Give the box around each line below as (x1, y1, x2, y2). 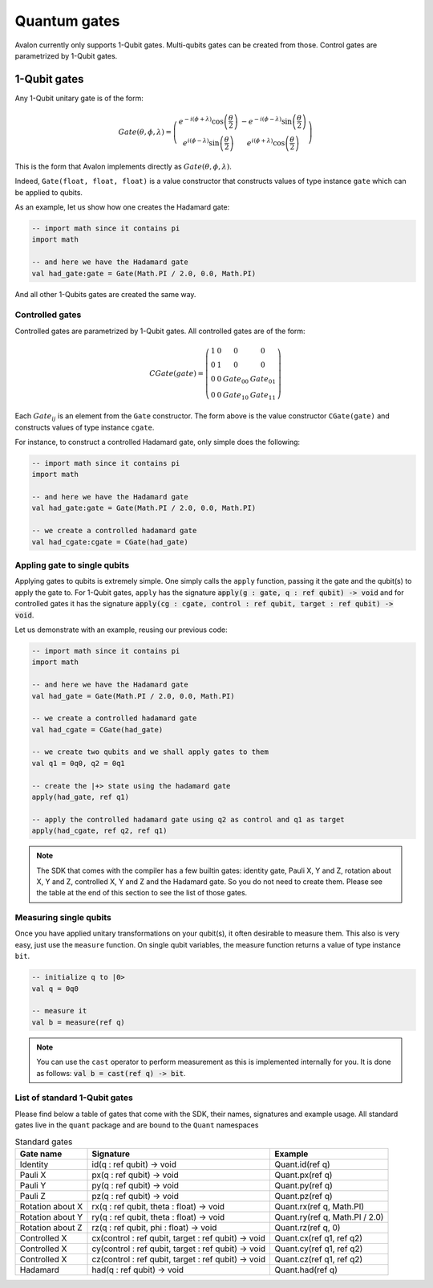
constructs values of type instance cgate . (14, 422, 155, 432)
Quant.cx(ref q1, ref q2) (274, 1233, 363, 1244)
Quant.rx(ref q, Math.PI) (274, 1200, 365, 1212)
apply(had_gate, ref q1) (31, 793, 130, 802)
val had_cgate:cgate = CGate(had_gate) (31, 537, 188, 546)
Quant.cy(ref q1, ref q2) (274, 1243, 363, 1254)
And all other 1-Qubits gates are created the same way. (14, 289, 196, 299)
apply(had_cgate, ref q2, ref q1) (31, 826, 168, 835)
